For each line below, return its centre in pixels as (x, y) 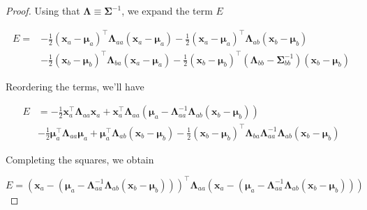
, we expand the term (167, 10)
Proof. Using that (43, 10)
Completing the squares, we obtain (80, 159)
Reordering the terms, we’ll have (75, 86)
